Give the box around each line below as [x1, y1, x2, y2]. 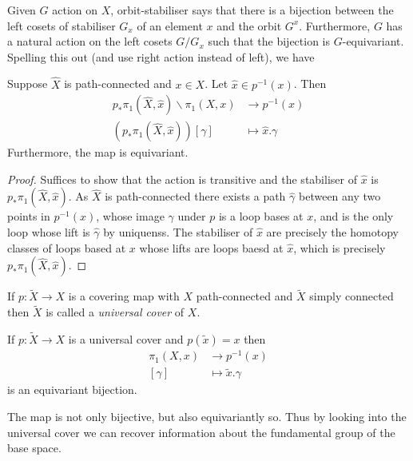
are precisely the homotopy [266, 224, 399, 240]
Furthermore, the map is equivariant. [7, 144, 189, 161]
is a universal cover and [68, 331, 184, 348]
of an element [137, 17, 203, 34]
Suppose [7, 75, 48, 92]
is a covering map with [68, 288, 180, 304]
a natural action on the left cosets [7, 33, 173, 50]
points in [7, 208, 50, 225]
